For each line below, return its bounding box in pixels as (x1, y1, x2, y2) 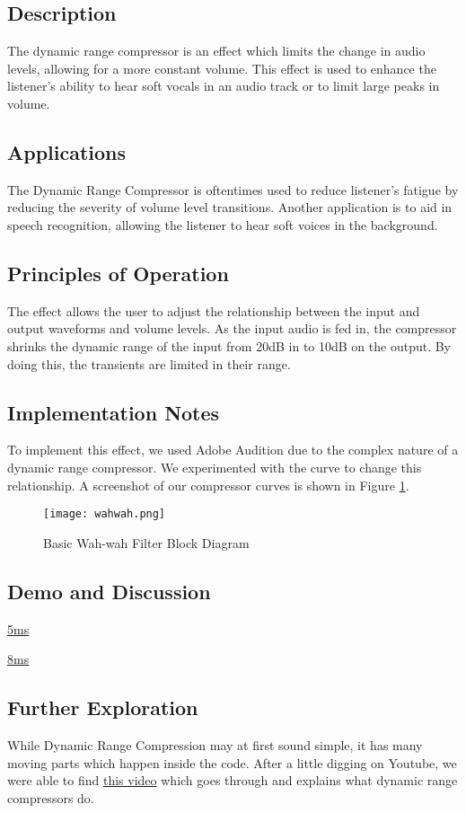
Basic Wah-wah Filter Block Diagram (43, 533, 250, 552)
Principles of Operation (7, 259, 229, 287)
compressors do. (7, 788, 94, 807)
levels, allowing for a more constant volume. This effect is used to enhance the (7, 58, 436, 77)
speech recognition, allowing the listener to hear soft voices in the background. (7, 215, 438, 234)
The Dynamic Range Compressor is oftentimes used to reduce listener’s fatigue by (7, 180, 459, 199)
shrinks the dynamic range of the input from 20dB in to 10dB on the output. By (7, 336, 452, 355)
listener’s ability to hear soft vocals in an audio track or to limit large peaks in (7, 76, 440, 95)
